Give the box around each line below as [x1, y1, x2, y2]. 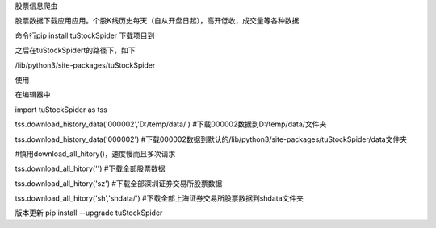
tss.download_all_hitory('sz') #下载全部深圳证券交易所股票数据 [15, 178, 223, 189]
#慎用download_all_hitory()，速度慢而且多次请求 [15, 149, 176, 159]
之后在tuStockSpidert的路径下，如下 [15, 45, 136, 56]
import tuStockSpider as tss [15, 105, 108, 114]
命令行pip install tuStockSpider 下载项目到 [15, 31, 155, 40]
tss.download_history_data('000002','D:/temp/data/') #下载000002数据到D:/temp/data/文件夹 [15, 119, 327, 129]
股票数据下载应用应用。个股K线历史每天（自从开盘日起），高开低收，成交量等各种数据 [15, 16, 300, 26]
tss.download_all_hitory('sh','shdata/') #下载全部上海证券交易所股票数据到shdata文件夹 [15, 193, 304, 203]
